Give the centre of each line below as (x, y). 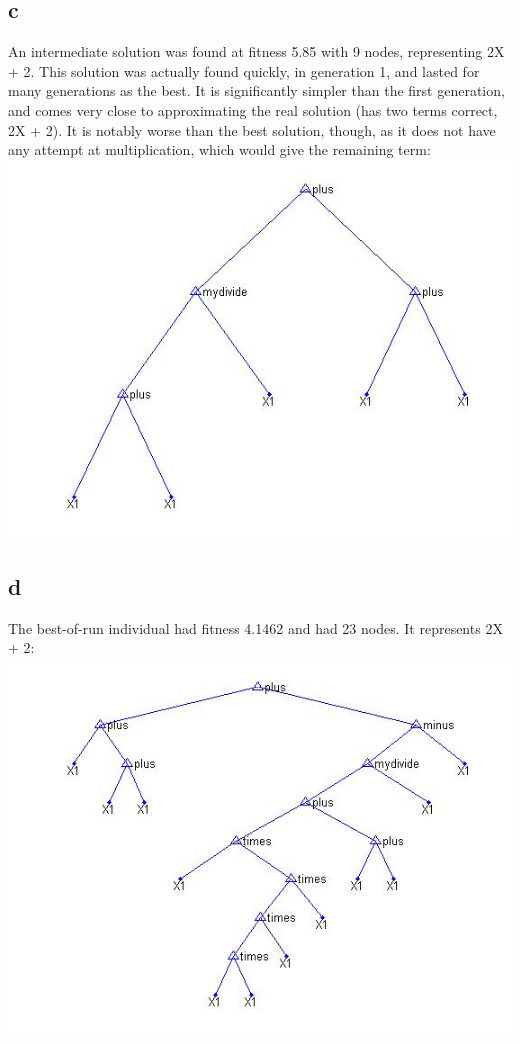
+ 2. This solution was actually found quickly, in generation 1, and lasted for (244, 70)
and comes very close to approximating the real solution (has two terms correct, (253, 109)
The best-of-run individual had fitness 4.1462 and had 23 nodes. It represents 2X (255, 627)
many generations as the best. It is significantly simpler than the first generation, (256, 90)
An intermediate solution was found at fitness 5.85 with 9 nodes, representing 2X (256, 51)
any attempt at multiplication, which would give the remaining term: (219, 149)
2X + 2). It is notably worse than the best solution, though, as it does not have (252, 129)
